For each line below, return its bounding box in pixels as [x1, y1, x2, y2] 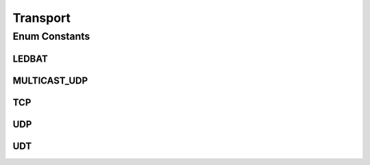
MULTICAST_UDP [12, 75, 88, 86]
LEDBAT [12, 53, 48, 64]
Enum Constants [12, 30, 90, 42]
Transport [12, 10, 71, 25]
